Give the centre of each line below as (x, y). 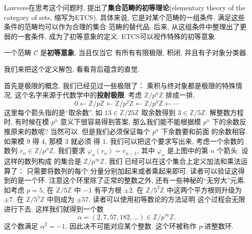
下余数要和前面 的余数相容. (204, 131)
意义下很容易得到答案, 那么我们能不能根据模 (131, 122)
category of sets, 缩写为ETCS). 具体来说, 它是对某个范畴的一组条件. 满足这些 (125, 17)
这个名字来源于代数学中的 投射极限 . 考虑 (78, 95)
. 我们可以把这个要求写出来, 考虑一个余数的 (175, 141)
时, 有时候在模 (27, 122)
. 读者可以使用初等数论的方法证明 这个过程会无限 (167, 199)
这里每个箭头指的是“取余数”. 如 (53, 112)
